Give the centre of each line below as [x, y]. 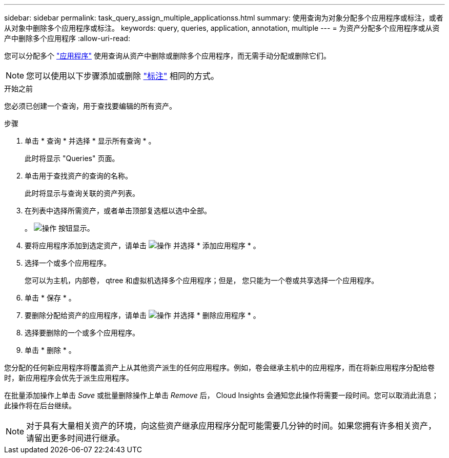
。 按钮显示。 [59, 228]
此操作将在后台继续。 [40, 405]
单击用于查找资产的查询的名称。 [78, 176]
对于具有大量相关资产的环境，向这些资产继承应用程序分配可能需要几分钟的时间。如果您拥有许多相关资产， [231, 426]
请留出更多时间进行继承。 [76, 438]
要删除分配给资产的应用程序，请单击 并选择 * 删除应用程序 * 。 [142, 315]
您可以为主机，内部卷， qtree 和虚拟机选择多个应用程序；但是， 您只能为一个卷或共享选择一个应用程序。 [202, 280]
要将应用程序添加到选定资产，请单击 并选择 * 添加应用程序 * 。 [142, 245]
